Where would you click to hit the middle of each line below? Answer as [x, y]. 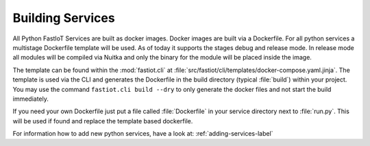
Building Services [64, 18]
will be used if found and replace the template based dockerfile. [103, 121]
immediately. [31, 99]
